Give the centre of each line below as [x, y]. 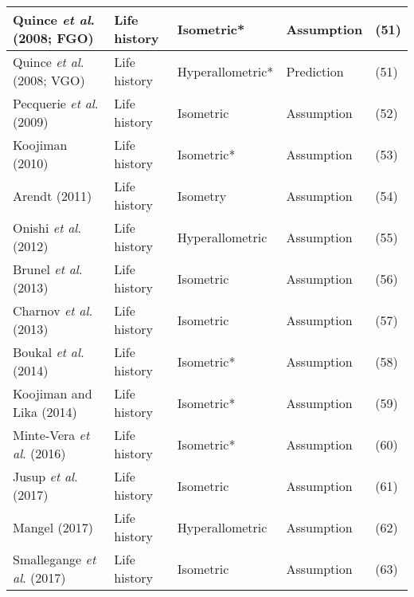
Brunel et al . [48, 269]
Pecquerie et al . [56, 103]
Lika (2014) [45, 412]
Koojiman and [53, 393]
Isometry [202, 195]
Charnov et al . [53, 310]
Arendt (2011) [53, 195]
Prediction [315, 71]
